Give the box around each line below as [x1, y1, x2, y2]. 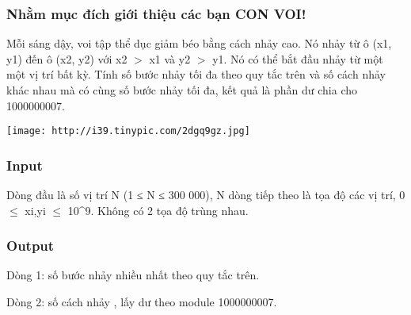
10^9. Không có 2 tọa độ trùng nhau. [67, 202, 249, 218]
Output [6, 236, 55, 255]
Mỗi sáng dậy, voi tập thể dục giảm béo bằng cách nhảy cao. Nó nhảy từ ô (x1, [6, 35, 392, 52]
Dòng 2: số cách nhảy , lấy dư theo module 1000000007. [6, 294, 277, 310]
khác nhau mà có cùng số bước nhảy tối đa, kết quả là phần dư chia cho [6, 82, 358, 98]
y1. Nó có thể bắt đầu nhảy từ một [212, 50, 383, 67]
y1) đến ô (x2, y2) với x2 [6, 50, 127, 67]
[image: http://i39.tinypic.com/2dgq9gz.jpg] [6, 125, 250, 137]
